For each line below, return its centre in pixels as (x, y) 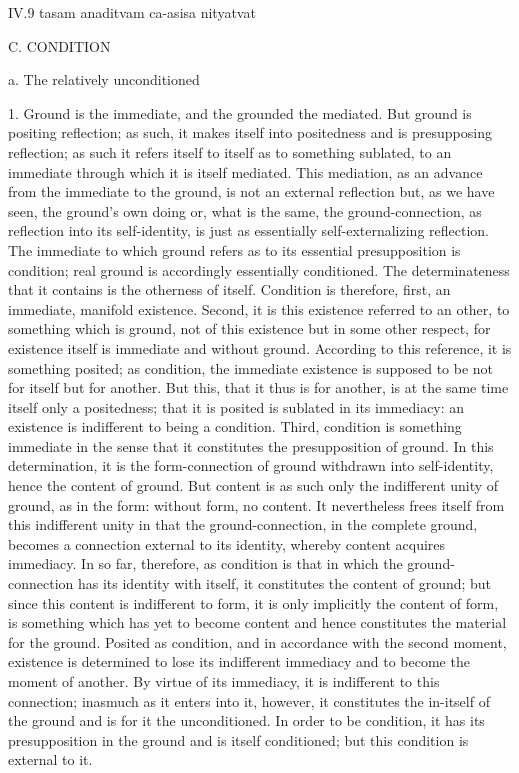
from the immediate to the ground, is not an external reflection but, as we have (251, 191)
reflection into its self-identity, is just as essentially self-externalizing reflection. (248, 230)
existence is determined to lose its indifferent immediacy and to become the (239, 661)
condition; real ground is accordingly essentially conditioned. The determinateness (259, 269)
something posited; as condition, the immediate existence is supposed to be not (251, 367)
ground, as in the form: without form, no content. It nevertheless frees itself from (256, 504)
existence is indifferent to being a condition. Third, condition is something (235, 426)
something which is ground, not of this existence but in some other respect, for (249, 328)
